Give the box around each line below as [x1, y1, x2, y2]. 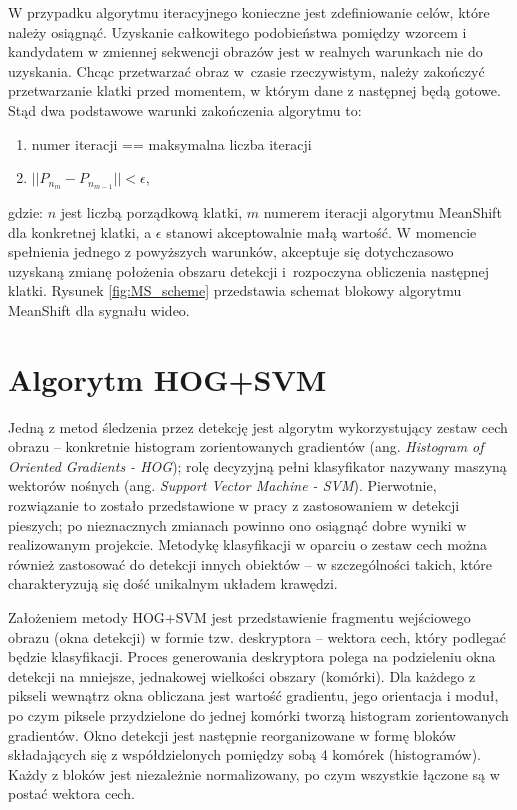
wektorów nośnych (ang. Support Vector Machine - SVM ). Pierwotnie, [8, 475, 437, 496]
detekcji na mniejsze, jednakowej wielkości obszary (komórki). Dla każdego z [8, 665, 476, 686]
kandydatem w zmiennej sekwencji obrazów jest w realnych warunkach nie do [8, 41, 483, 62]
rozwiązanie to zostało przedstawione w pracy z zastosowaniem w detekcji [8, 495, 460, 516]
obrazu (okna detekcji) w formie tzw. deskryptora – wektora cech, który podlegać [8, 626, 507, 647]
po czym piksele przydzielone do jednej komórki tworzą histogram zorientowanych [8, 705, 509, 726]
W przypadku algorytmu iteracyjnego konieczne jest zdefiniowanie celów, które [8, 2, 490, 22]
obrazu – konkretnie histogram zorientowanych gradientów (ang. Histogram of [8, 436, 484, 457]
